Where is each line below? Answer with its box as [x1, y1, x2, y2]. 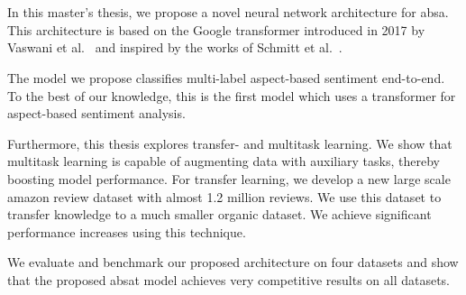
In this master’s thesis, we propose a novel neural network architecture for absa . [7, 3, 449, 22]
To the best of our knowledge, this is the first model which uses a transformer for [7, 86, 456, 105]
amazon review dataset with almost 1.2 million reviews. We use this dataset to [7, 187, 442, 206]
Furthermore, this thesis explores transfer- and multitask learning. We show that [7, 134, 452, 152]
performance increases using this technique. [7, 222, 246, 241]
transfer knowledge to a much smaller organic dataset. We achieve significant [7, 205, 432, 224]
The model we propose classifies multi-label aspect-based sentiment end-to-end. [7, 68, 445, 87]
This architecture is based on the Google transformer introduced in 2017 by [7, 20, 425, 39]
